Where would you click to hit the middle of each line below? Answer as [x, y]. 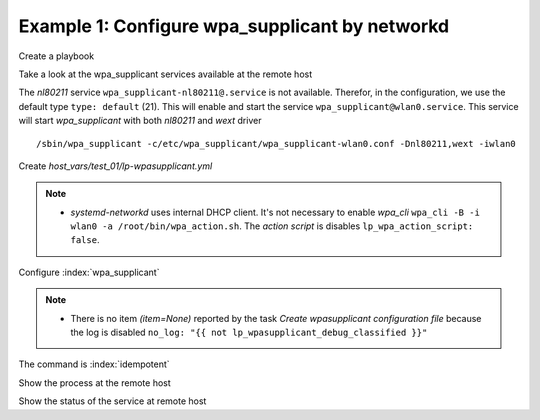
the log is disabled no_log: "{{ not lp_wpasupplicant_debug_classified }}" [249, 332]
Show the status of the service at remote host [112, 401]
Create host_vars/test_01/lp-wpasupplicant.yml [115, 166]
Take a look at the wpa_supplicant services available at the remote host [165, 74]
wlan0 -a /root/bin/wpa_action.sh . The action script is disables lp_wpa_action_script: [272, 226]
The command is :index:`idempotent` [94, 364]
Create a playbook [56, 56]
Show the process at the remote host [95, 382]
